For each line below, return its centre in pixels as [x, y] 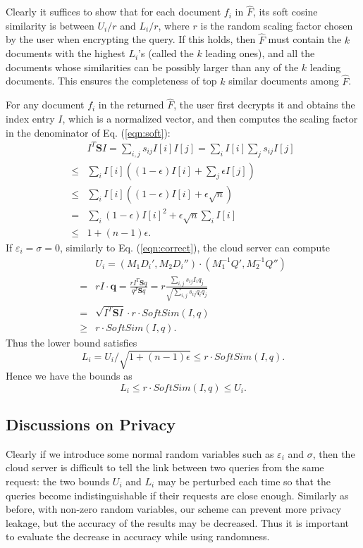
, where [174, 25]
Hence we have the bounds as [69, 376]
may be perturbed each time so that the [244, 481]
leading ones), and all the [260, 53]
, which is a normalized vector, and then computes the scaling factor [210, 119]
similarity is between [50, 25]
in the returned [131, 105]
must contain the [305, 39]
